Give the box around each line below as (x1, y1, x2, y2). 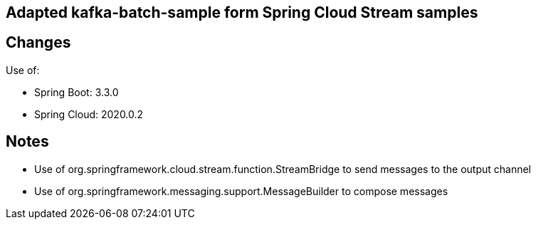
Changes (6, 33, 71, 52)
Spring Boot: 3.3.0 (34, 85, 119, 98)
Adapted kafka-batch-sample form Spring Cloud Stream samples (6, 4, 478, 21)
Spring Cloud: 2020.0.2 (34, 108, 144, 120)
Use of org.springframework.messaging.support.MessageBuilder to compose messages (34, 184, 448, 197)
